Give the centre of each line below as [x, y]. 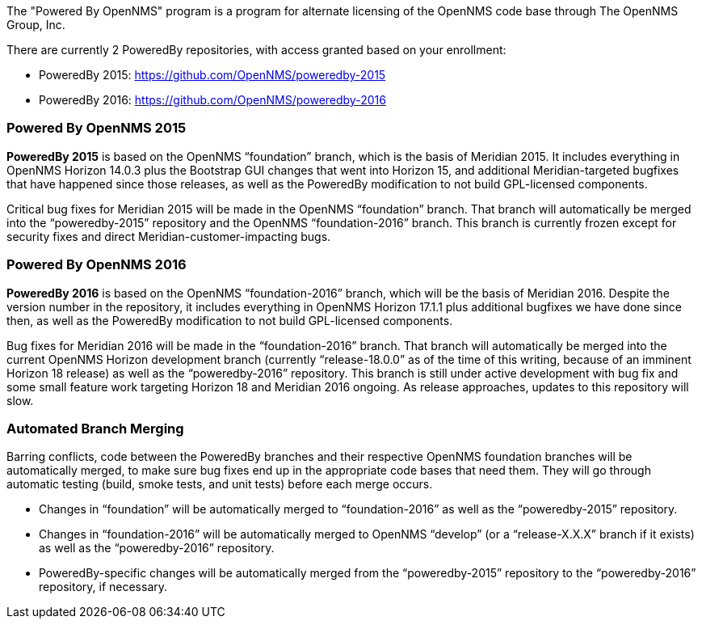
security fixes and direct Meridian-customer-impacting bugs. [169, 236]
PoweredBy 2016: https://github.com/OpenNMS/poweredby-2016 [212, 100]
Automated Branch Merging [95, 428]
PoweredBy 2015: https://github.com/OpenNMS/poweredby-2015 [212, 75]
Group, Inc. [36, 25]
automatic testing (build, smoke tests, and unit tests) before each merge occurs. [220, 484]
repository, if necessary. [103, 587]
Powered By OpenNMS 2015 [97, 128]
